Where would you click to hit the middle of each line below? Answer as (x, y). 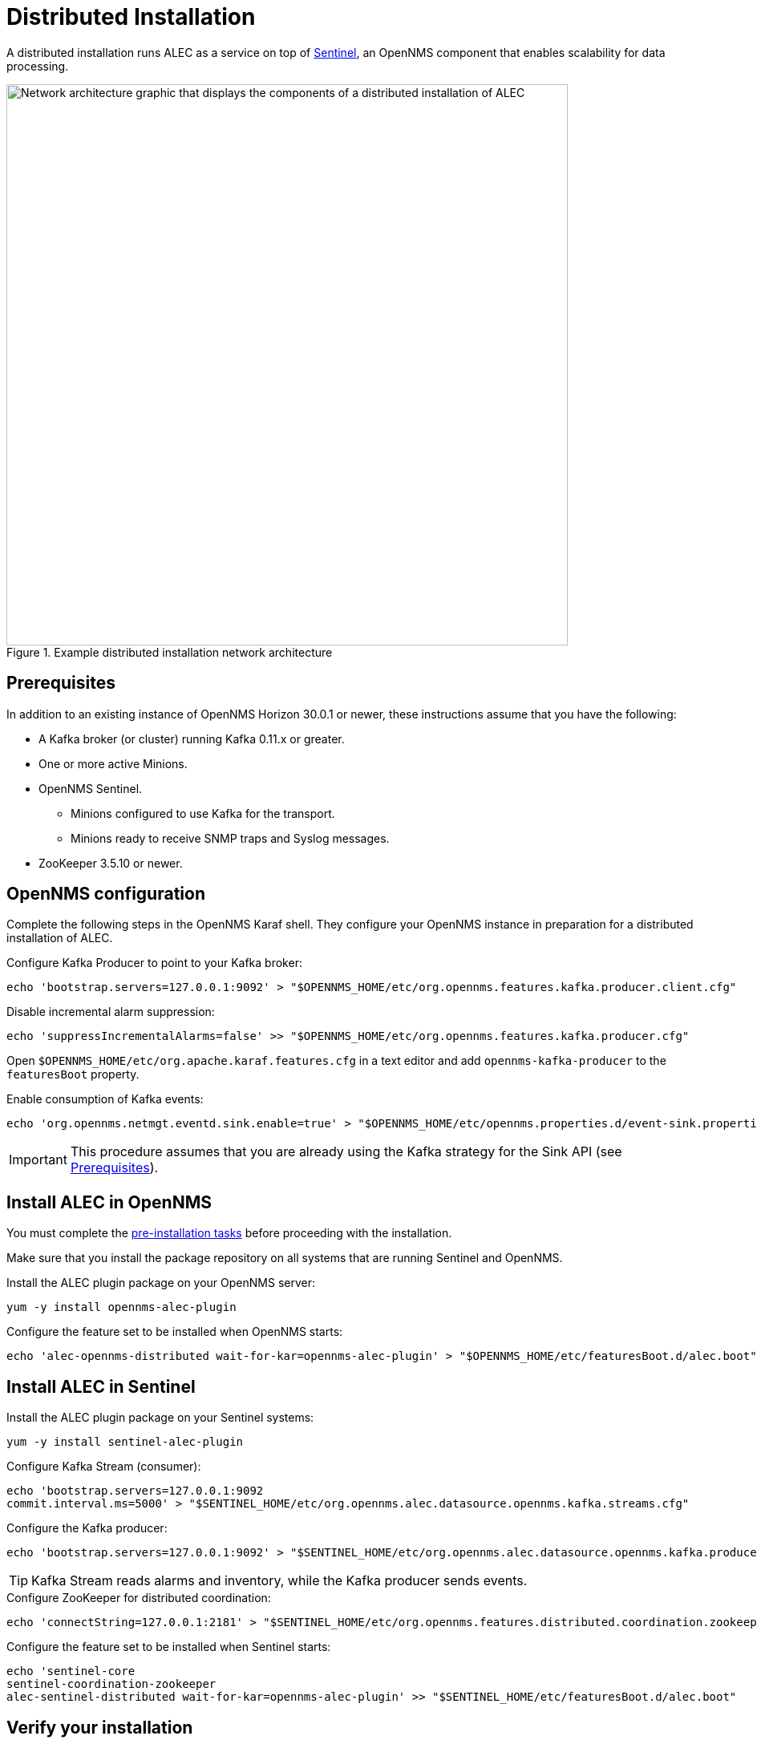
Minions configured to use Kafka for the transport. (203, 813)
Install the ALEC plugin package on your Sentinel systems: (160, 1418)
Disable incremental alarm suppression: (111, 1012)
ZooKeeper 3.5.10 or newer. (111, 863)
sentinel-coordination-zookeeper (111, 1684)
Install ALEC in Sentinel (101, 1386)
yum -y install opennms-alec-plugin (121, 1307)
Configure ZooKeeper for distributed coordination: (139, 1598)
